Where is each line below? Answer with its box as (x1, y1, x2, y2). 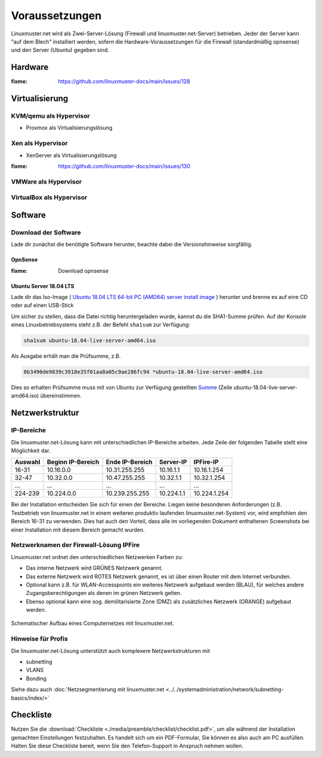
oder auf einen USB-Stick (11, 302, 74, 309)
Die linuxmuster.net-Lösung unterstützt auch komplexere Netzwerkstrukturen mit (11, 647, 210, 654)
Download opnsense (58, 267, 109, 274)
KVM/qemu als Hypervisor (11, 112, 90, 120)
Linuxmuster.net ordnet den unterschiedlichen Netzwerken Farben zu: (11, 553, 183, 560)
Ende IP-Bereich (106, 458, 153, 466)
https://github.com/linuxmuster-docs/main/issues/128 (58, 78, 190, 85)
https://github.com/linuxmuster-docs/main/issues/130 (58, 162, 191, 170)
